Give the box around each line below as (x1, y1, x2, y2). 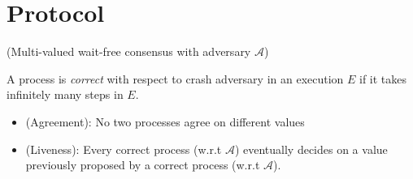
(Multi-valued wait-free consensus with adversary (7, 43, 251, 60)
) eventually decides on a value (234, 140, 388, 157)
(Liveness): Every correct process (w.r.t (25, 140, 222, 157)
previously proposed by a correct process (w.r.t (25, 156, 260, 173)
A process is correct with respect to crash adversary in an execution (7, 70, 344, 87)
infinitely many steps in (7, 86, 124, 103)
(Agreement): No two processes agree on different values (25, 113, 305, 130)
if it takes (359, 70, 407, 87)
